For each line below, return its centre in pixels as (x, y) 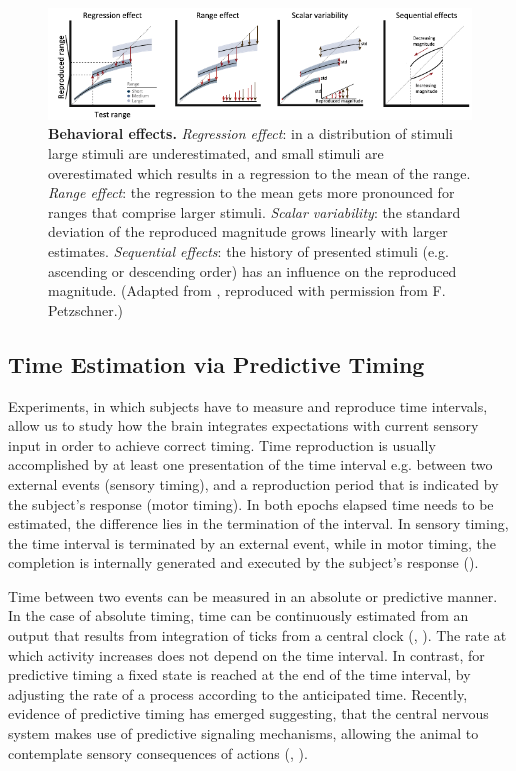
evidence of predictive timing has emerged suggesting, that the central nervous (248, 713)
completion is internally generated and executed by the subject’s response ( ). (243, 562)
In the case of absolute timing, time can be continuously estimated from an (238, 615)
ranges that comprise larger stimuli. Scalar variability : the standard (254, 211)
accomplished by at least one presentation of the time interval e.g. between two (250, 464)
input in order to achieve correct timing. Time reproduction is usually (222, 444)
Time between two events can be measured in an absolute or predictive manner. (253, 595)
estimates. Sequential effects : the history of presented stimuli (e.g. (248, 250)
